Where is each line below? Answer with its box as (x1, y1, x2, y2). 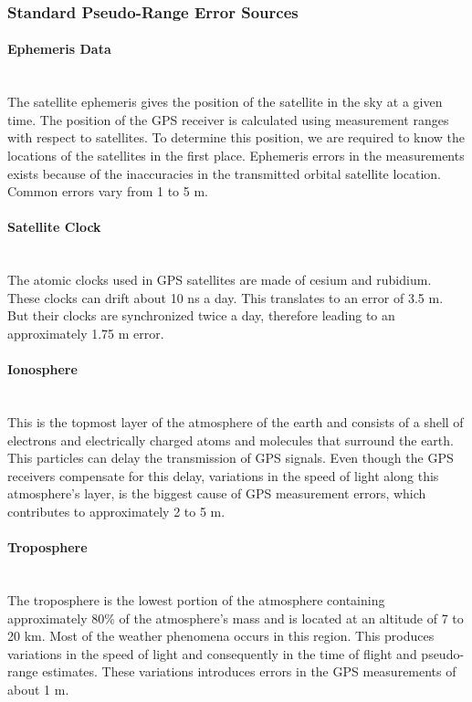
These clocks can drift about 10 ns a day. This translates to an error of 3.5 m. (7, 288, 444, 307)
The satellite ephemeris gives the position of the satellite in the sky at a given (7, 92, 443, 111)
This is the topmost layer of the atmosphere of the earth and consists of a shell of (7, 412, 464, 431)
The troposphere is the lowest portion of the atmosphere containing (7, 590, 385, 609)
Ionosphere (7, 360, 78, 379)
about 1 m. (7, 679, 69, 698)
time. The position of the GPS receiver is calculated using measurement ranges (7, 110, 449, 129)
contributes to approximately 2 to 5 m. (7, 501, 226, 520)
